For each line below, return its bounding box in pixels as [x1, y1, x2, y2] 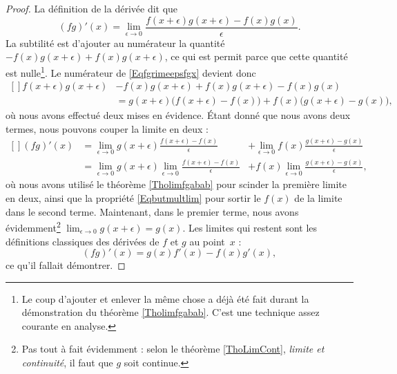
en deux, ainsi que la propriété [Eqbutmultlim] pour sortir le [6, 191, 261, 205]
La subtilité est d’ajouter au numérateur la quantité [6, 35, 225, 50]
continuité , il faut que [21, 355, 113, 370]
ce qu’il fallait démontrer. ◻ [6, 258, 126, 272]
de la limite [294, 191, 342, 205]
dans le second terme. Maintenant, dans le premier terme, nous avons [6, 204, 299, 218]
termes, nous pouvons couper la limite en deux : [6, 121, 209, 135]
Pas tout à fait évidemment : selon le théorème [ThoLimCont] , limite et [21, 342, 325, 356]
